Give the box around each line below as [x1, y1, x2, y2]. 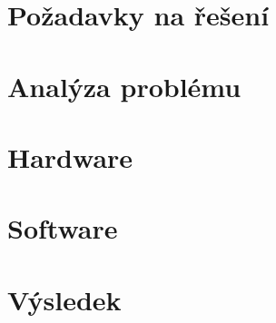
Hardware [7, 138, 133, 175]
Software [7, 210, 118, 247]
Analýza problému [7, 67, 241, 104]
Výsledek [7, 280, 122, 318]
